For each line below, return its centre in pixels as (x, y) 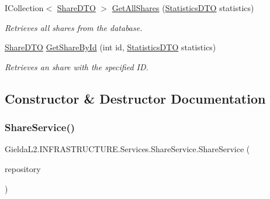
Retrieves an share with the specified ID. (77, 66)
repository (23, 168)
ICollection (24, 8)
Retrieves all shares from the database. (74, 27)
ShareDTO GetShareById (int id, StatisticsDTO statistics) (110, 47)
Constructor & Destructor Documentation (135, 98)
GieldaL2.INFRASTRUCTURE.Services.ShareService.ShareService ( (127, 149)
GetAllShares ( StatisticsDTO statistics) (183, 8)
